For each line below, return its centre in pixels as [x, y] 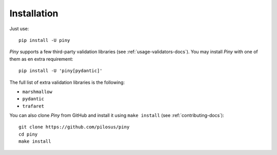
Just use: [19, 29]
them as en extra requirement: [42, 59]
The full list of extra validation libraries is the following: [67, 82]
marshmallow [37, 92]
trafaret [33, 106]
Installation [34, 13]
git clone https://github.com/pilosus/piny [74, 127]
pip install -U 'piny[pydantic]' [61, 71]
